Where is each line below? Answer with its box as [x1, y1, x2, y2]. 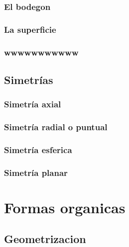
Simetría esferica [4, 143, 72, 156]
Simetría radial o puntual [4, 121, 108, 133]
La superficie [4, 23, 56, 35]
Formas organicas [4, 197, 126, 217]
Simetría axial [4, 98, 61, 110]
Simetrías [4, 72, 53, 87]
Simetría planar [4, 166, 68, 178]
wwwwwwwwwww [4, 46, 79, 58]
